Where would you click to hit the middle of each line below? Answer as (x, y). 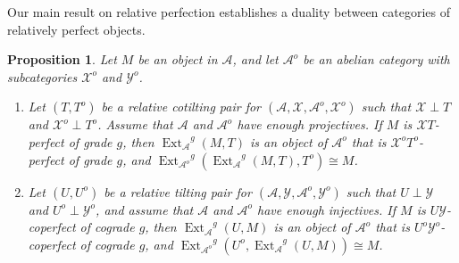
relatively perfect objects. (76, 29)
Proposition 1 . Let (62, 59)
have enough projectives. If (309, 124)
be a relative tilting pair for (178, 191)
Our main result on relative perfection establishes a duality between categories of (229, 12)
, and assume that (145, 209)
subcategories (42, 76)
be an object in (178, 59)
